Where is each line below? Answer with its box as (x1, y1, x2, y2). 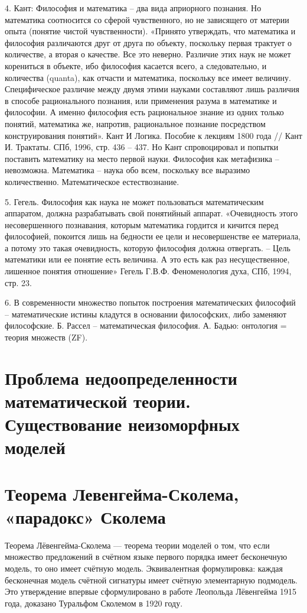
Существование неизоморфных (5, 412, 240, 436)
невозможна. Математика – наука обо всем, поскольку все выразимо (5, 164, 250, 176)
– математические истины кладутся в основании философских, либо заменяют (5, 307, 287, 320)
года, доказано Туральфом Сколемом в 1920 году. (5, 596, 183, 609)
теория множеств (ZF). (5, 331, 88, 343)
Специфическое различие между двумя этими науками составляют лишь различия (5, 83, 299, 95)
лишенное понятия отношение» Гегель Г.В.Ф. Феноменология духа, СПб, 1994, (5, 265, 292, 277)
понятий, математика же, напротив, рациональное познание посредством (5, 117, 266, 129)
